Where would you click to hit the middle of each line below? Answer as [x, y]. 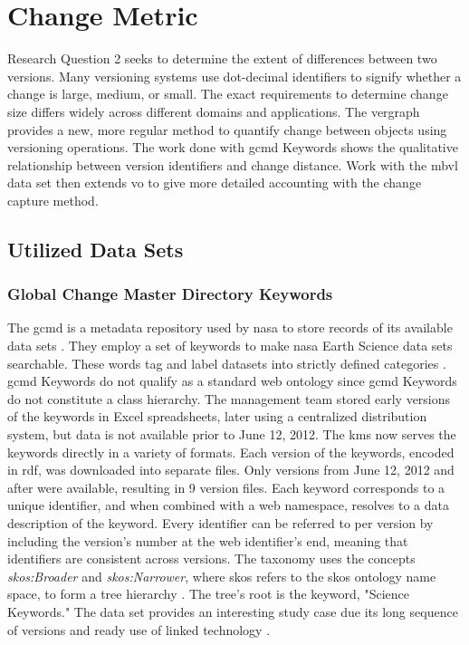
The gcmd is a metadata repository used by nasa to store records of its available [230, 327]
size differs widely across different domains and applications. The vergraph [214, 111]
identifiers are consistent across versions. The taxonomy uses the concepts [211, 558]
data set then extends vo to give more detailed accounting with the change [215, 183]
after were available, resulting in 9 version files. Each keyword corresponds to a [226, 487]
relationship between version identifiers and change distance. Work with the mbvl [233, 164]
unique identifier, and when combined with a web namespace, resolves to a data [228, 505]
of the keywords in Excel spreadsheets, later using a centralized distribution [217, 416]
